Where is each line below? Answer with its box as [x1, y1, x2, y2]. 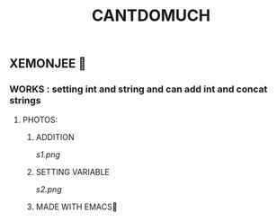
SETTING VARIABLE [35, 167, 111, 178]
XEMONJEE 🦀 [9, 56, 87, 72]
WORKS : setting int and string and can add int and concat [9, 83, 268, 95]
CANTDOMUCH [91, 5, 211, 26]
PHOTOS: [22, 114, 58, 126]
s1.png [35, 149, 61, 160]
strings [9, 94, 42, 107]
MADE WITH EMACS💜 [35, 201, 118, 212]
